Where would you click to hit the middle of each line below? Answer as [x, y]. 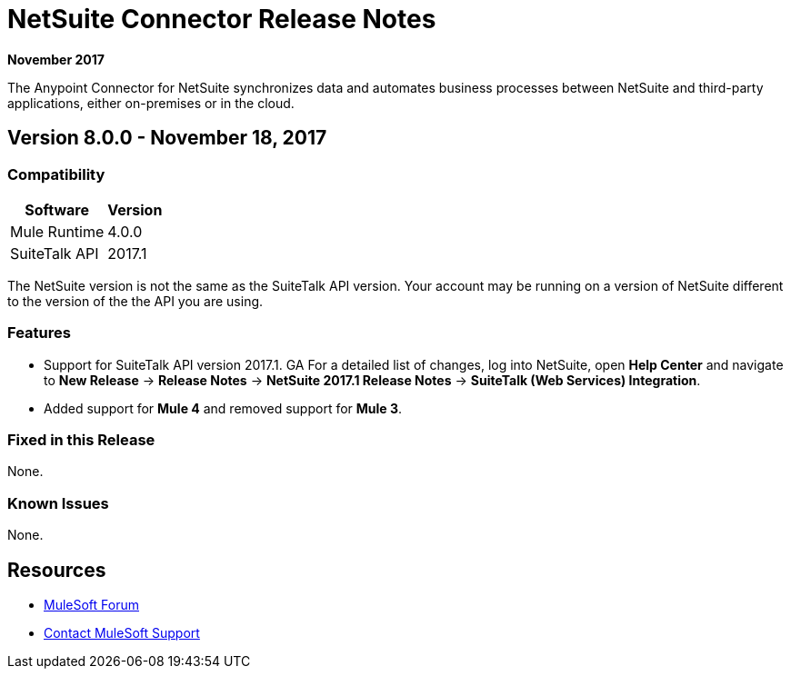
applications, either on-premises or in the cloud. [151, 103]
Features [39, 333]
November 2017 [56, 59]
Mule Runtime [57, 231]
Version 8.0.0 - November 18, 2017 [167, 138]
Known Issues [58, 503]
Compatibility [56, 174]
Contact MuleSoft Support [122, 633]
